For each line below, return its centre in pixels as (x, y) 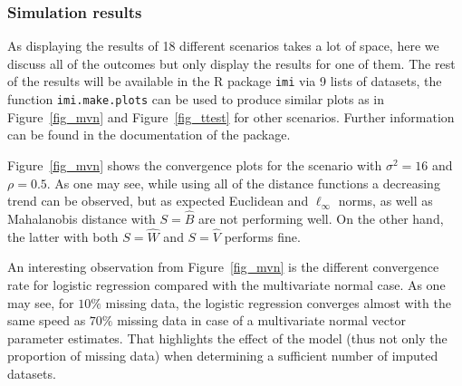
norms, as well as (385, 201)
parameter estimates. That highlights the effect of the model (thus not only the (227, 338)
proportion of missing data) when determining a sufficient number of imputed (223, 356)
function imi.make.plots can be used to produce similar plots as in (196, 99)
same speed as (47, 320)
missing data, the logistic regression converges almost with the (278, 302)
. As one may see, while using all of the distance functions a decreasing (243, 183)
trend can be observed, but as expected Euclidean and (158, 201)
